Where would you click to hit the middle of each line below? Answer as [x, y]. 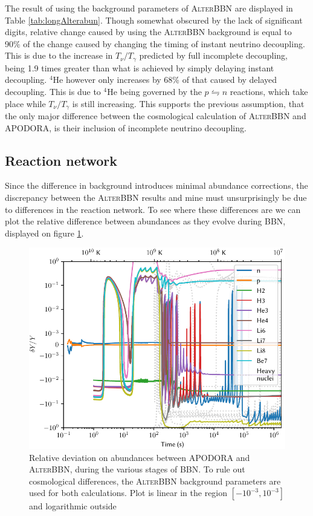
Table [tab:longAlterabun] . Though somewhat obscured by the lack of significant [154, 20]
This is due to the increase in [59, 55]
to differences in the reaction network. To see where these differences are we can [153, 209]
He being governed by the [154, 92]
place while [25, 103]
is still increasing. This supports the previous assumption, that [188, 103]
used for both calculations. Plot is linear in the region [128, 493]
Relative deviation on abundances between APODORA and [140, 457]
